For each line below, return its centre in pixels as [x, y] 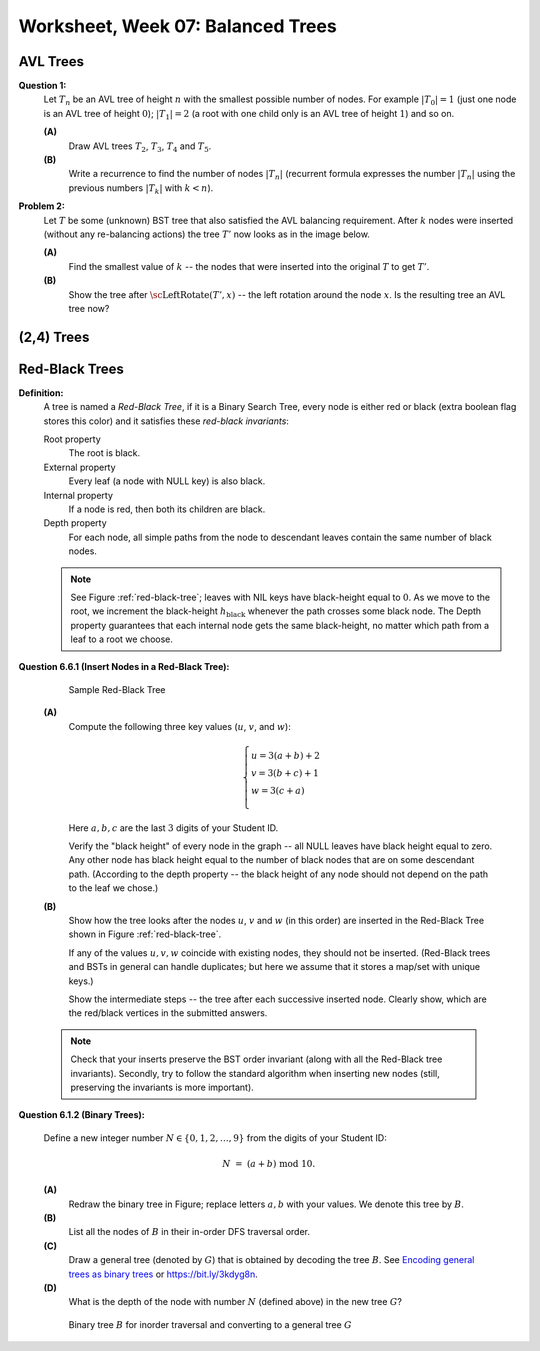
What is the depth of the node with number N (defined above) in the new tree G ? [235, 1302]
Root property [72, 439]
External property [79, 467]
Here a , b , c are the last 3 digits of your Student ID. [173, 827]
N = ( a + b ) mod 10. [268, 1163]
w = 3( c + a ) [278, 790]
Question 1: [42, 86]
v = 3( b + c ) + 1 [285, 773]
